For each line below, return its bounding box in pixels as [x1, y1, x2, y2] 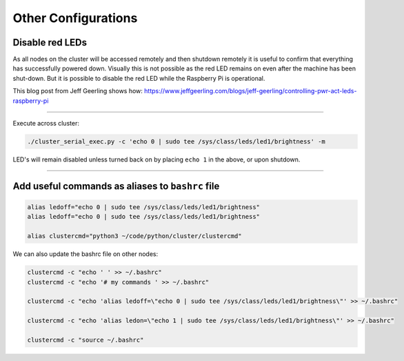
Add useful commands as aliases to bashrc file [12, 180, 220, 192]
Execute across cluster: [12, 119, 79, 128]
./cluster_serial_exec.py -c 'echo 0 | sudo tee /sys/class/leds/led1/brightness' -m [27, 138, 325, 145]
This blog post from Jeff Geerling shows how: [12, 87, 143, 95]
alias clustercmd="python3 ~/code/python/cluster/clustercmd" [27, 232, 242, 240]
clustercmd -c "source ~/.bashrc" [27, 335, 144, 344]
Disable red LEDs [12, 37, 88, 48]
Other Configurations [12, 10, 138, 26]
